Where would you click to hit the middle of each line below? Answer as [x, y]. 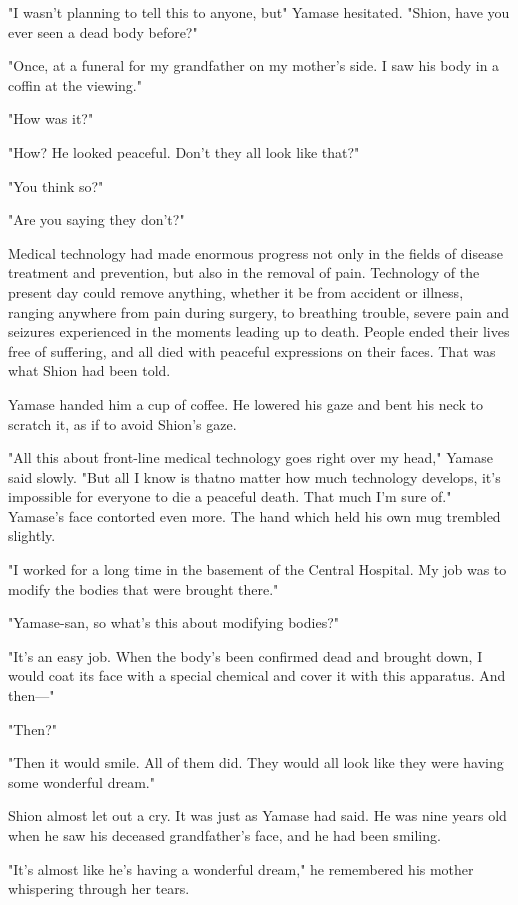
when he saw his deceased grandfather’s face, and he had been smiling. [224, 835]
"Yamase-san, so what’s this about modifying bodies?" [174, 622]
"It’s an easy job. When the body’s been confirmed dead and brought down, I [245, 655]
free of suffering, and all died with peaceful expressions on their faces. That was [252, 350]
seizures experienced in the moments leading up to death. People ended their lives [259, 331]
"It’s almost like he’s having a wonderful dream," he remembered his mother [241, 868]
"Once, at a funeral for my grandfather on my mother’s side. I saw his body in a [254, 65]
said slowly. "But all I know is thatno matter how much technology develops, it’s [254, 476]
